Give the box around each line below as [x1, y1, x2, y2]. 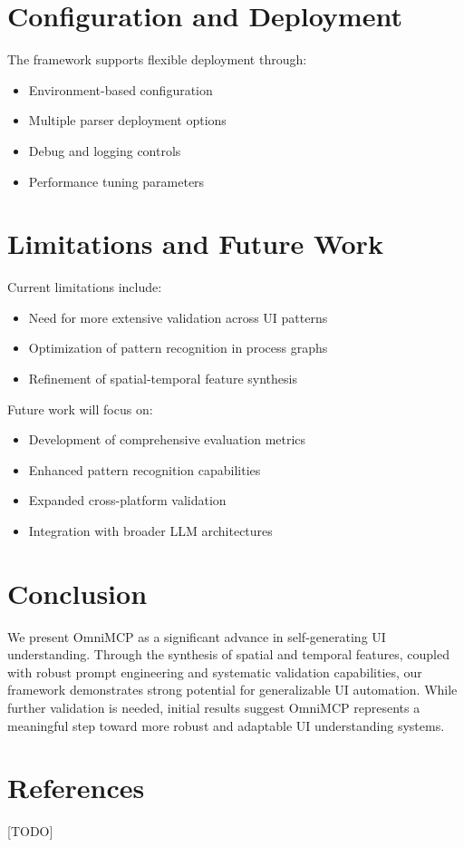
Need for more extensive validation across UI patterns [28, 307, 328, 326]
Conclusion [7, 574, 148, 611]
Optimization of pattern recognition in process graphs [28, 338, 328, 357]
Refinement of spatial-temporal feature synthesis [28, 369, 297, 387]
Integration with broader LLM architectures [28, 521, 273, 540]
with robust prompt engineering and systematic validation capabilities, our [7, 662, 422, 681]
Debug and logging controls [28, 141, 181, 160]
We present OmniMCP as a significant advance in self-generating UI [7, 627, 386, 646]
